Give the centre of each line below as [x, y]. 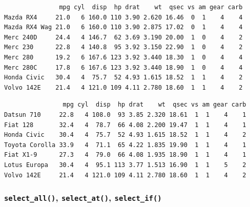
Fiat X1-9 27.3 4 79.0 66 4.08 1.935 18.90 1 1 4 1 [125, 155]
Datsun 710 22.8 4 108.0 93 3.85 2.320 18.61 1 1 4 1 [125, 115]
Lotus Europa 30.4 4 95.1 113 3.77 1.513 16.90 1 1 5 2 [125, 165]
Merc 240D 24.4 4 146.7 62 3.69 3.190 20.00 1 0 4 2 [123, 37]
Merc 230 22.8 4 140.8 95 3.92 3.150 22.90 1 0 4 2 [123, 47]
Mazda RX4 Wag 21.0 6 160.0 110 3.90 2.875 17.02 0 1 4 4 [123, 27]
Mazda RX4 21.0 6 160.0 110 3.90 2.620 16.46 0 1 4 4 [123, 17]
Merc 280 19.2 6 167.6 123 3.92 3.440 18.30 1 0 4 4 [123, 57]
